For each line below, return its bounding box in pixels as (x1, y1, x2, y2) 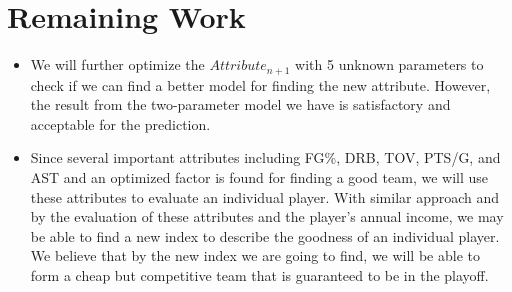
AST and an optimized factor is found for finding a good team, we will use (30, 166, 488, 187)
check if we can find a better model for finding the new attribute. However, (30, 74, 491, 95)
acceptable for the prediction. (30, 113, 211, 134)
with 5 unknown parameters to (295, 54, 484, 75)
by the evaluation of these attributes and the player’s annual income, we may (30, 206, 504, 227)
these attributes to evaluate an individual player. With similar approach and (30, 186, 500, 207)
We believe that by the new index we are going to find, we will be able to (30, 245, 480, 266)
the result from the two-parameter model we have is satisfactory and (30, 94, 451, 115)
